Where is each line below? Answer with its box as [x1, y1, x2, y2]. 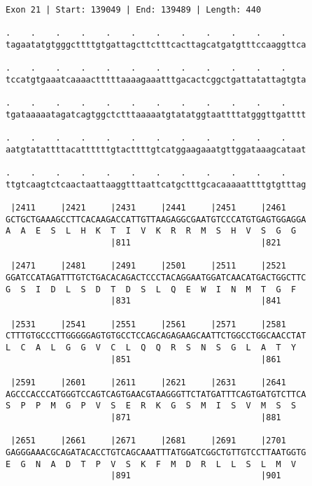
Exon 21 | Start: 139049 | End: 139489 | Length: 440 [6, 5, 262, 15]
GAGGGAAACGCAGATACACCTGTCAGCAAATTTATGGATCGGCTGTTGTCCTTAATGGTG [6, 447, 306, 457]
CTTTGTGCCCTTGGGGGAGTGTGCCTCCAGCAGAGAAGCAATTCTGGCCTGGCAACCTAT [6, 331, 306, 341]
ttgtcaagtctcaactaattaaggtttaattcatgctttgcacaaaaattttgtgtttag [6, 179, 306, 190]
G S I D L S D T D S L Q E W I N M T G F [6, 284, 297, 294]
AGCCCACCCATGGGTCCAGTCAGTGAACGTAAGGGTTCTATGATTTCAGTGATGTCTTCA [6, 389, 306, 399]
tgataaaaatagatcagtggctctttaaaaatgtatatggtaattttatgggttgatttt [6, 109, 306, 120]
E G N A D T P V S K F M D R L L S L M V [6, 459, 297, 469]
